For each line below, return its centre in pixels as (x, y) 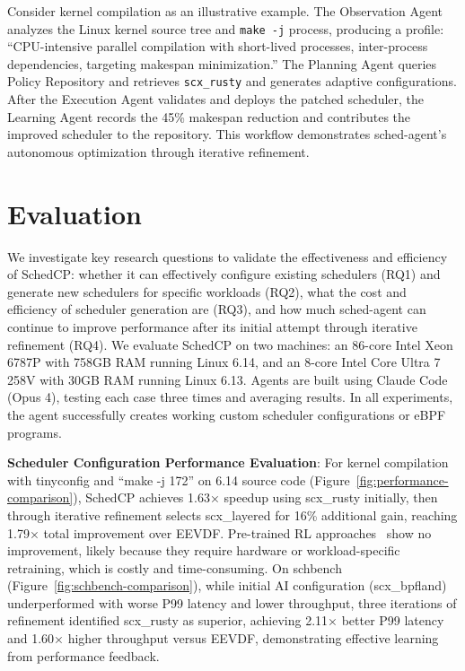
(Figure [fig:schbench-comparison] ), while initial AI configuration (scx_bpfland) (227, 585)
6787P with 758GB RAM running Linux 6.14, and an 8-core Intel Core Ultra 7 (224, 362)
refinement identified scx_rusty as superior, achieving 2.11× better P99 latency (226, 620)
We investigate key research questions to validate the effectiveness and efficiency (228, 256)
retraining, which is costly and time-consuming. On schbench (175, 567)
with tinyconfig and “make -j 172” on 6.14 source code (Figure (179, 479)
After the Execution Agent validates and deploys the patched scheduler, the (216, 99)
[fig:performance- (402, 479)
